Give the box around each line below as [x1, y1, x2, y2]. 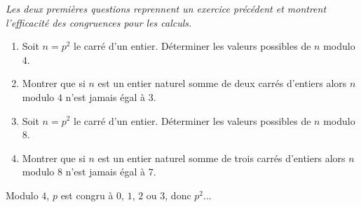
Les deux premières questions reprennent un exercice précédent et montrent [6, 1, 327, 15]
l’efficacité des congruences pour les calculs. [6, 15, 192, 29]
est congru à [60, 187, 114, 202]
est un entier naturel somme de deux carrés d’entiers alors [97, 76, 347, 91]
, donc [165, 187, 191, 202]
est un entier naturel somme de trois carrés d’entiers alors [97, 150, 346, 165]
